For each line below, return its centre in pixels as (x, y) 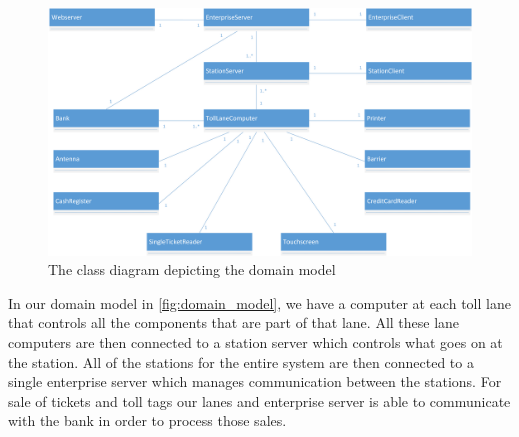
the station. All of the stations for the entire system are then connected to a (241, 361)
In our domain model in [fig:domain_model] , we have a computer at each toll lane (259, 302)
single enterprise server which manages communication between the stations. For (255, 381)
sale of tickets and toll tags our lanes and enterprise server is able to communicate (259, 400)
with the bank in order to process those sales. (147, 420)
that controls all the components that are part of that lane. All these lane (234, 322)
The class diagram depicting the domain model (192, 269)
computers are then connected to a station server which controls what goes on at (255, 341)
